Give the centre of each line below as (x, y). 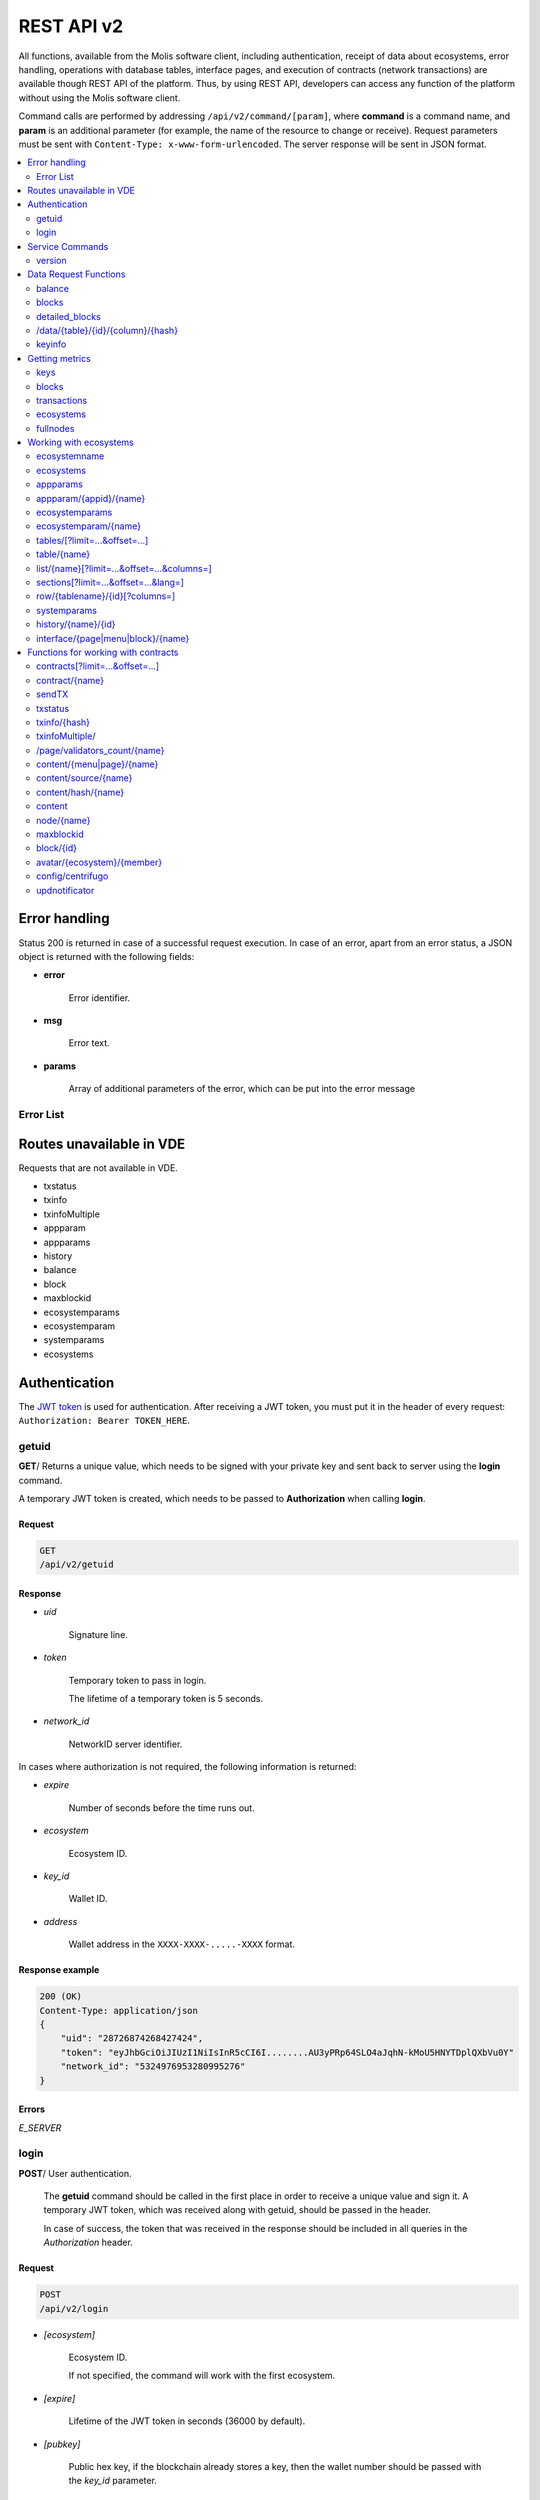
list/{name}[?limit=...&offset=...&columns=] (124, 568)
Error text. (89, 1043)
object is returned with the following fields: (106, 956)
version (51, 261)
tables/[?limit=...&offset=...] (92, 540)
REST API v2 (71, 26)
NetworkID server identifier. (125, 1744)
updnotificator (65, 890)
